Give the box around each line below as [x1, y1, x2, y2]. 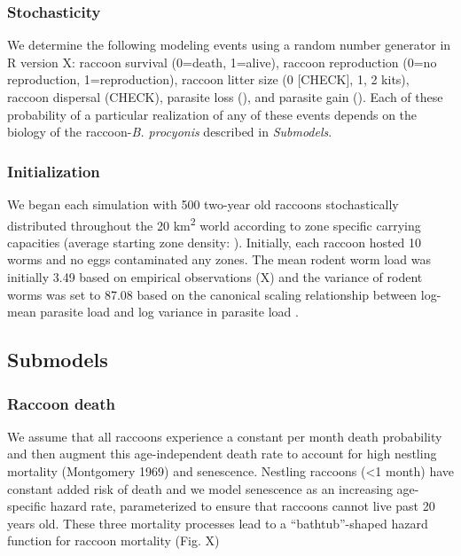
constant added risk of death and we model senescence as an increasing [7, 479, 393, 497]
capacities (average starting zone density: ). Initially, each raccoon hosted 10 [7, 232, 422, 251]
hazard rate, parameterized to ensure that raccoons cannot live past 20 [50, 497, 435, 515]
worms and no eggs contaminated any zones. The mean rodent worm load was [7, 250, 431, 269]
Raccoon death [7, 392, 116, 414]
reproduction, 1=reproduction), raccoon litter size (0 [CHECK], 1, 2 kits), [7, 70, 410, 89]
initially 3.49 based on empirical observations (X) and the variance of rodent [7, 268, 423, 286]
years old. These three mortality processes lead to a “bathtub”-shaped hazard [7, 513, 428, 532]
